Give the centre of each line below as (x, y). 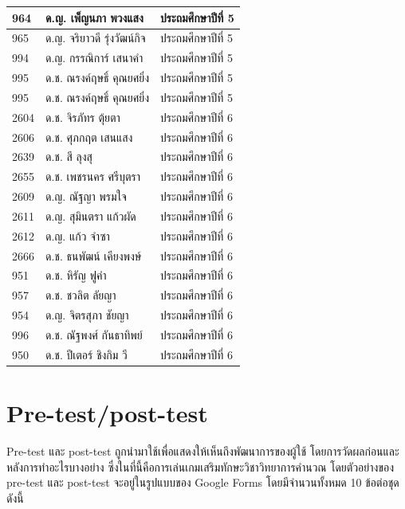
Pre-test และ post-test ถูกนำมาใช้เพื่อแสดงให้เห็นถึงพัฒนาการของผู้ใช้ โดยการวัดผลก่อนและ (203, 451)
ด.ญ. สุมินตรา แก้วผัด (91, 215)
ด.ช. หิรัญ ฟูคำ (76, 275)
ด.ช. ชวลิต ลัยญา (81, 295)
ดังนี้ (15, 497)
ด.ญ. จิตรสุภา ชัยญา (87, 315)
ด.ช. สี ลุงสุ (69, 157)
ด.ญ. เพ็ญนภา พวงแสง (94, 17)
